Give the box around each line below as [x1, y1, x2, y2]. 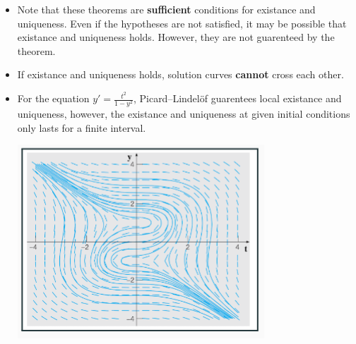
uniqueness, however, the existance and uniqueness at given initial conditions [17, 106, 350, 121]
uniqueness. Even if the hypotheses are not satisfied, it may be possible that [17, 16, 347, 30]
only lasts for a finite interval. [17, 120, 146, 135]
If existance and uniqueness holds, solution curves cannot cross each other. [17, 67, 344, 82]
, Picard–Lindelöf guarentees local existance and [133, 91, 342, 106]
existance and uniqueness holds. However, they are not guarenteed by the [17, 30, 335, 44]
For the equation [17, 91, 90, 106]
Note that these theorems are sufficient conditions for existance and [17, 2, 316, 16]
